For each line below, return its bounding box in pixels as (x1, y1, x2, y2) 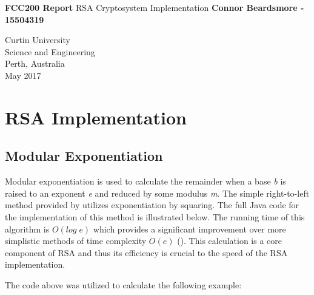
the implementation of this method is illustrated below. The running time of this (5, 210, 305, 223)
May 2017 (5, 69, 41, 81)
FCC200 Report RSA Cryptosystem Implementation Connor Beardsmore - (5, 1, 304, 13)
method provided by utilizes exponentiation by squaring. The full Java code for (5, 198, 299, 211)
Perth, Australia (5, 57, 65, 70)
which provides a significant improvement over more (93, 222, 286, 235)
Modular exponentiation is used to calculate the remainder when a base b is (5, 175, 286, 188)
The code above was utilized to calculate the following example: (5, 278, 242, 291)
